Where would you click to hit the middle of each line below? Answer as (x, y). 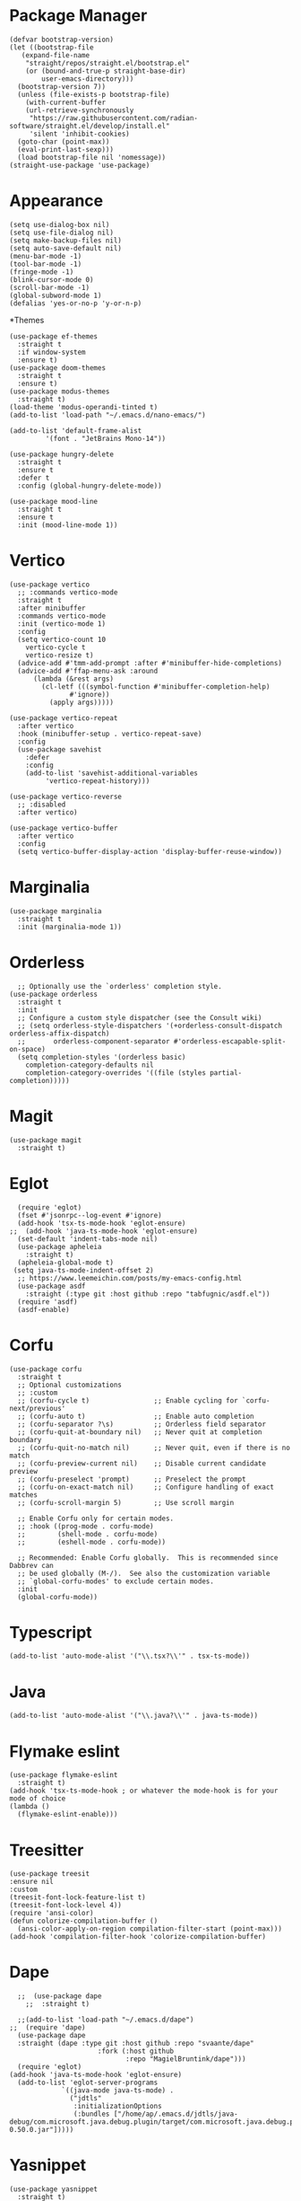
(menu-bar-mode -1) (46, 256)
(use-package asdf (52, 1286)
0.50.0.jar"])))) (42, 2130)
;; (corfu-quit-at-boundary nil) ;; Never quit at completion (140, 1432)
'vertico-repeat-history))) (98, 781)
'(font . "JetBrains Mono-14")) (106, 438)
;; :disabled (42, 805)
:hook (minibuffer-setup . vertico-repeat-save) (110, 734)
